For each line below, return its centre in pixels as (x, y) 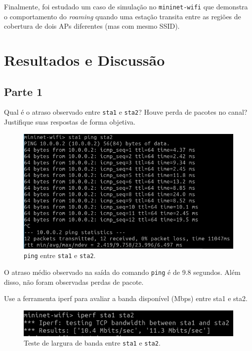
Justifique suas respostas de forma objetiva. (70, 122)
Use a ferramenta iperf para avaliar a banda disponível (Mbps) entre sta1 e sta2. (126, 298)
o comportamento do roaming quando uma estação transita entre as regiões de (123, 16)
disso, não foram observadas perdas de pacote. (74, 282)
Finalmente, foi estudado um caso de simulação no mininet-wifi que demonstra (126, 6)
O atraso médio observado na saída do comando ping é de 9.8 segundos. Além (122, 272)
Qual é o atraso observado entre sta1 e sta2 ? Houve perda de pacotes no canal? (126, 112)
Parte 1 (23, 91)
